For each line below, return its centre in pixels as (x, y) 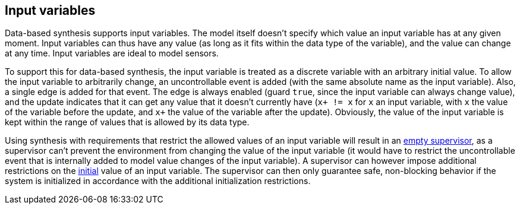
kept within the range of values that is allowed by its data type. (127, 122)
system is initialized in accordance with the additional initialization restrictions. (158, 181)
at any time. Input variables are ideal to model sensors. (112, 53)
